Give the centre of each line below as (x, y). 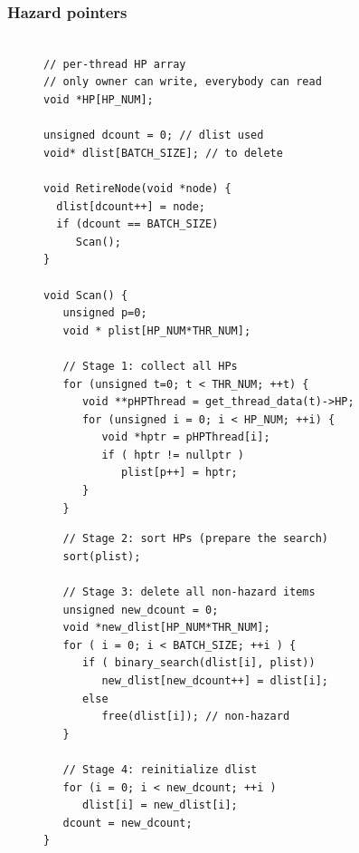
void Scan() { (86, 295)
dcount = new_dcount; (128, 823)
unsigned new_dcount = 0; (141, 610)
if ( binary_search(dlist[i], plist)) (198, 663)
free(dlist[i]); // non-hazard (196, 717)
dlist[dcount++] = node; (131, 206)
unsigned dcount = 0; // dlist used (154, 136)
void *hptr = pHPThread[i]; (186, 437)
